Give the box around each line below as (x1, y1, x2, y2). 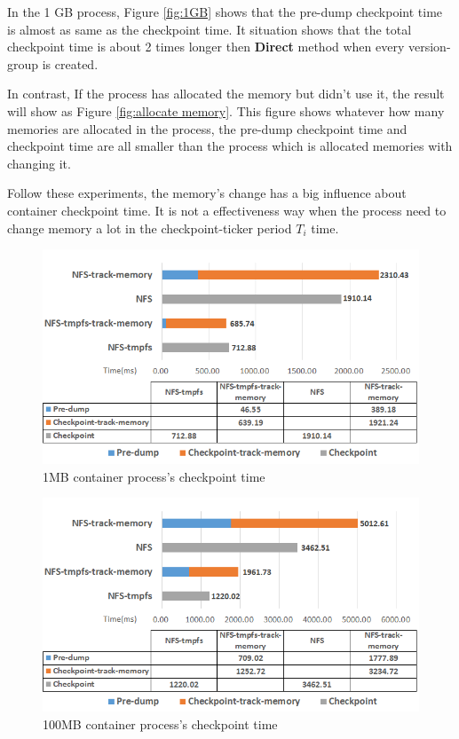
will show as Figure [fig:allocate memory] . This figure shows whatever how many (7, 101, 445, 120)
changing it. (7, 153, 71, 172)
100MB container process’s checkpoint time (43, 714, 278, 733)
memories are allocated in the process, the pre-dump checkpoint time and (7, 119, 408, 138)
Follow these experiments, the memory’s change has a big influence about (7, 184, 407, 202)
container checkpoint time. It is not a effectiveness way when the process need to (7, 200, 447, 219)
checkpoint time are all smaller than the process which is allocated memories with (7, 137, 453, 155)
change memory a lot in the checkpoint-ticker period (7, 218, 292, 237)
